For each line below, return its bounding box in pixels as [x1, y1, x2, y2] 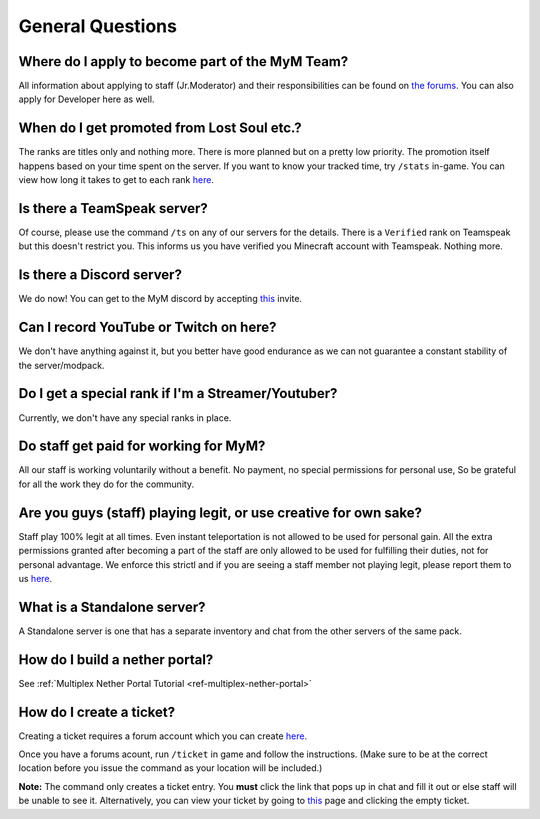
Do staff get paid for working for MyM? [18, 438, 266, 455]
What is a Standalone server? [18, 598, 206, 615]
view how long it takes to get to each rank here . [18, 174, 215, 186]
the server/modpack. [18, 359, 105, 371]
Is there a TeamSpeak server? [18, 200, 209, 217]
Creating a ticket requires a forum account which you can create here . [18, 730, 308, 742]
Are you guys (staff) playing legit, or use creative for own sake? [18, 504, 422, 521]
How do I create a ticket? [18, 703, 175, 720]
